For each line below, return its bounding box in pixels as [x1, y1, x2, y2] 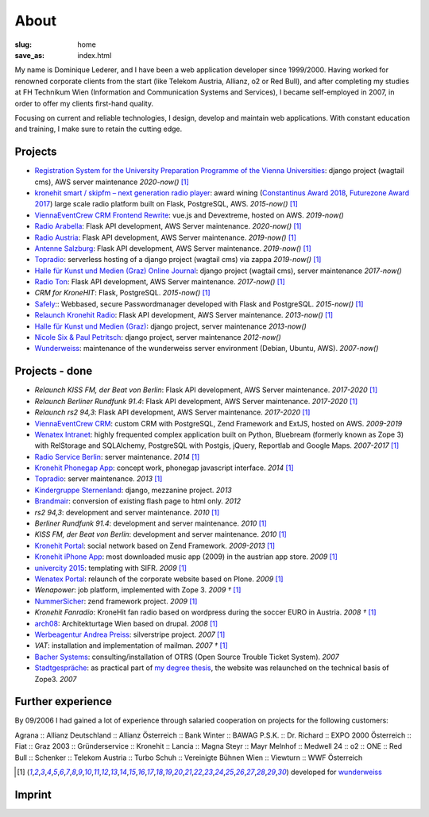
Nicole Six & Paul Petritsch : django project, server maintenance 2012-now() [34, 333, 281, 342]
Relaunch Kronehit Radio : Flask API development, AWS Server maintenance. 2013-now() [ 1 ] [34, 310, 334, 320]
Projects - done [14, 364, 93, 378]
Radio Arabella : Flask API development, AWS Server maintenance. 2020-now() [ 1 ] [34, 222, 302, 231]
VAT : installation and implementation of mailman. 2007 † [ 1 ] [34, 641, 228, 650]
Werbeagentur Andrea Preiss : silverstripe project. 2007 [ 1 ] [34, 630, 226, 639]
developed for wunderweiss [290, 767, 383, 777]
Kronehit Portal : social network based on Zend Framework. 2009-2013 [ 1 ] [34, 541, 276, 550]
